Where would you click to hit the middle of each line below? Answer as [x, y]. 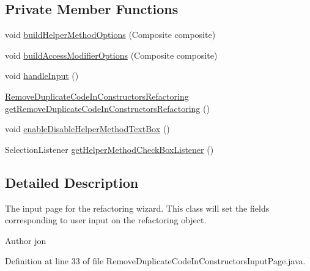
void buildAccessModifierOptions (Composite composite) [111, 55]
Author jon [26, 240]
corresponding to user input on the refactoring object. [106, 220]
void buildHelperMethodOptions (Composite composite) [110, 35]
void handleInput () [42, 76]
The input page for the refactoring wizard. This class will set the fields [137, 208]
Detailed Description [72, 182]
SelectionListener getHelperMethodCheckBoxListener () [109, 149]
